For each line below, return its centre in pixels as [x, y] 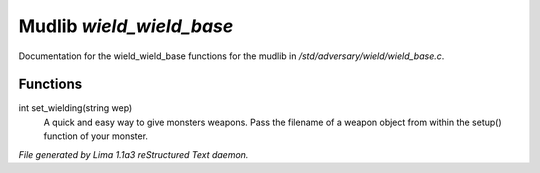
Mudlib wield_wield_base [126, 26]
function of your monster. [96, 136]
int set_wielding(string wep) [75, 108]
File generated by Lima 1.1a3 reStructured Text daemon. [133, 154]
